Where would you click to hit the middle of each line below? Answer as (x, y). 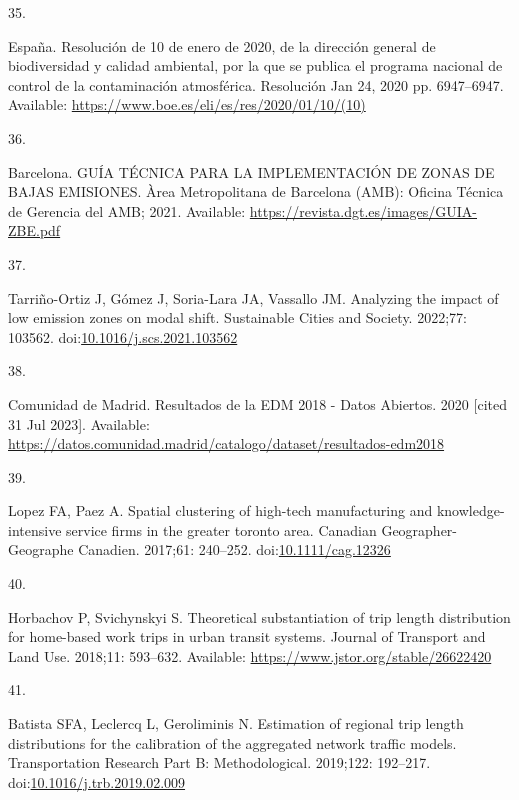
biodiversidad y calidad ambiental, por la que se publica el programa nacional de (255, 65)
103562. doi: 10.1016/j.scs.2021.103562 (123, 336)
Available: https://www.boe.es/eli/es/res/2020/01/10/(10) (187, 104)
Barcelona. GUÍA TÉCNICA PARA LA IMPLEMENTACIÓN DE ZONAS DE (251, 171)
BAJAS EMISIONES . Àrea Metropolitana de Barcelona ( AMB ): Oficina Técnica (256, 191)
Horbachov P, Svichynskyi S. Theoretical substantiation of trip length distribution (259, 616)
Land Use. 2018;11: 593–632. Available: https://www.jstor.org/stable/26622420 (250, 655)
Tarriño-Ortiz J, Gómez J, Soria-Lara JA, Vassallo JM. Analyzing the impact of (253, 297)
